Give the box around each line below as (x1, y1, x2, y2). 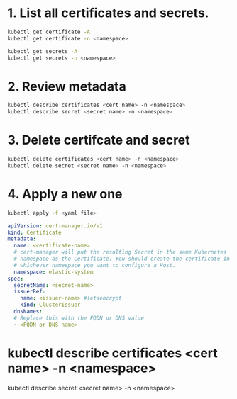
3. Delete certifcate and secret (7, 133, 190, 148)
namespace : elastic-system (13, 268, 94, 276)
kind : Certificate (7, 229, 62, 236)
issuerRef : (13, 288, 46, 296)
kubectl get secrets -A (7, 47, 78, 55)
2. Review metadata (7, 78, 126, 94)
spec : (7, 275, 23, 282)
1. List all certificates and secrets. (7, 5, 209, 21)
